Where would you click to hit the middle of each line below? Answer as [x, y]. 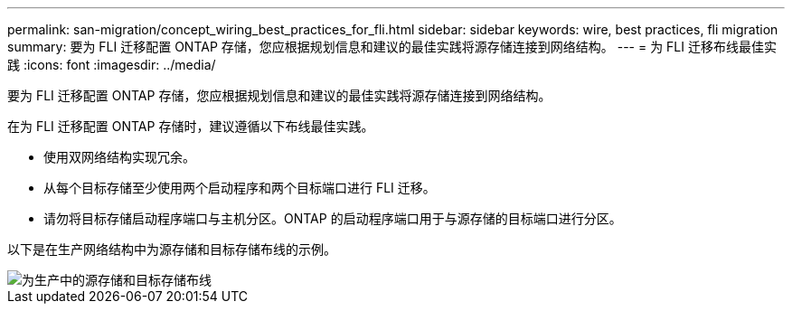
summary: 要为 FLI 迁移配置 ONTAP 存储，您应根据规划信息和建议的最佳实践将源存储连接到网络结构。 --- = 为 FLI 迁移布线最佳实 [392, 47]
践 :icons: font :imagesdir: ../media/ [112, 65]
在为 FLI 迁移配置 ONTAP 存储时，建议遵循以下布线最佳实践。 [191, 126]
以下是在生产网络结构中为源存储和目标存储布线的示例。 [172, 249]
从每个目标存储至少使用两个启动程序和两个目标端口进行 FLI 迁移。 [240, 188]
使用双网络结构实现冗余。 [119, 157]
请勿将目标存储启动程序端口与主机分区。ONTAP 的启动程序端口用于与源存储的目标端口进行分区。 [333, 218]
